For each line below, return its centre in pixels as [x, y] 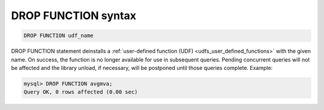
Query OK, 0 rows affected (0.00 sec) [81, 92]
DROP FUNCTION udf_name [59, 36]
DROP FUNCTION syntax [73, 16]
